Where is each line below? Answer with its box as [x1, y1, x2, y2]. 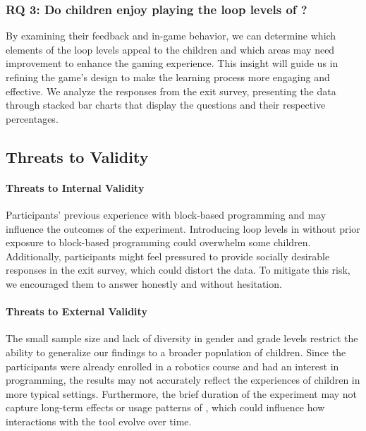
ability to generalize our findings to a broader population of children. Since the [6, 344, 346, 359]
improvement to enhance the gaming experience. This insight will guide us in [6, 56, 338, 71]
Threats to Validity [6, 145, 149, 167]
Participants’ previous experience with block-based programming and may [6, 207, 327, 221]
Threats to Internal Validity [6, 180, 145, 195]
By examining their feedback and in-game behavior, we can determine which [6, 28, 336, 43]
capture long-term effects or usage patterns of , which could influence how [6, 400, 325, 415]
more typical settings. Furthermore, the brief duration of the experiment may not [6, 386, 358, 401]
